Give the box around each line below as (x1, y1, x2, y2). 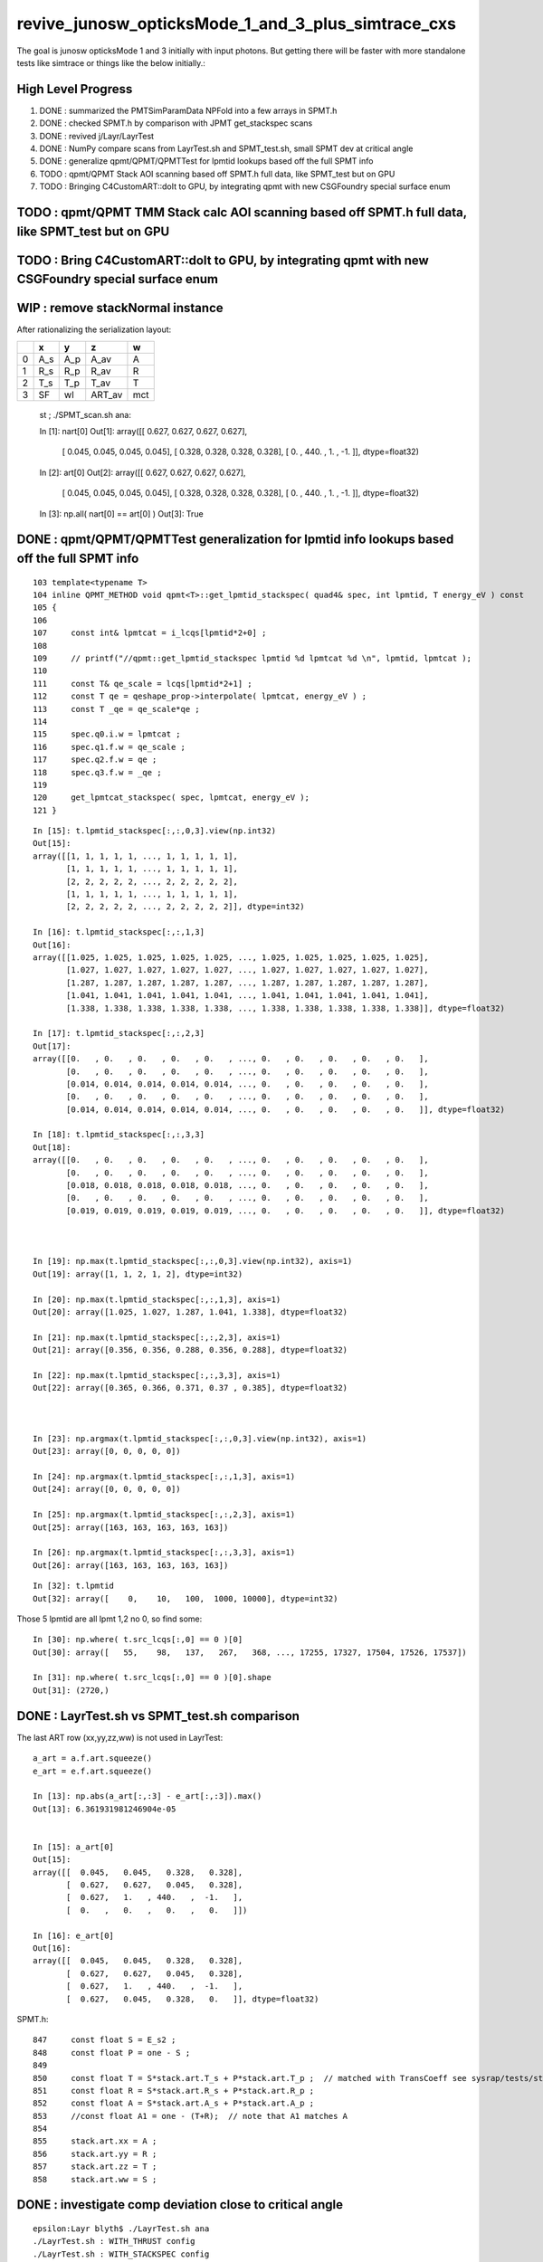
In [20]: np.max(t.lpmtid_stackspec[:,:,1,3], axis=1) (33, 1294, 281, 1305)
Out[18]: (33, 1142, 71, 1153)
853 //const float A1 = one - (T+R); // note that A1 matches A (33, 2111, 348, 2121)
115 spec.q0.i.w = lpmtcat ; (33, 729, 181, 739)
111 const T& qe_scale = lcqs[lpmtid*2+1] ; (33, 679, 252, 689)
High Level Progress (16, 81, 133, 97)
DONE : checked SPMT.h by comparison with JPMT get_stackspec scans (39, 118, 313, 128)
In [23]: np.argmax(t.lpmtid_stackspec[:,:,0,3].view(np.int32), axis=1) (33, 1433, 367, 1443)
